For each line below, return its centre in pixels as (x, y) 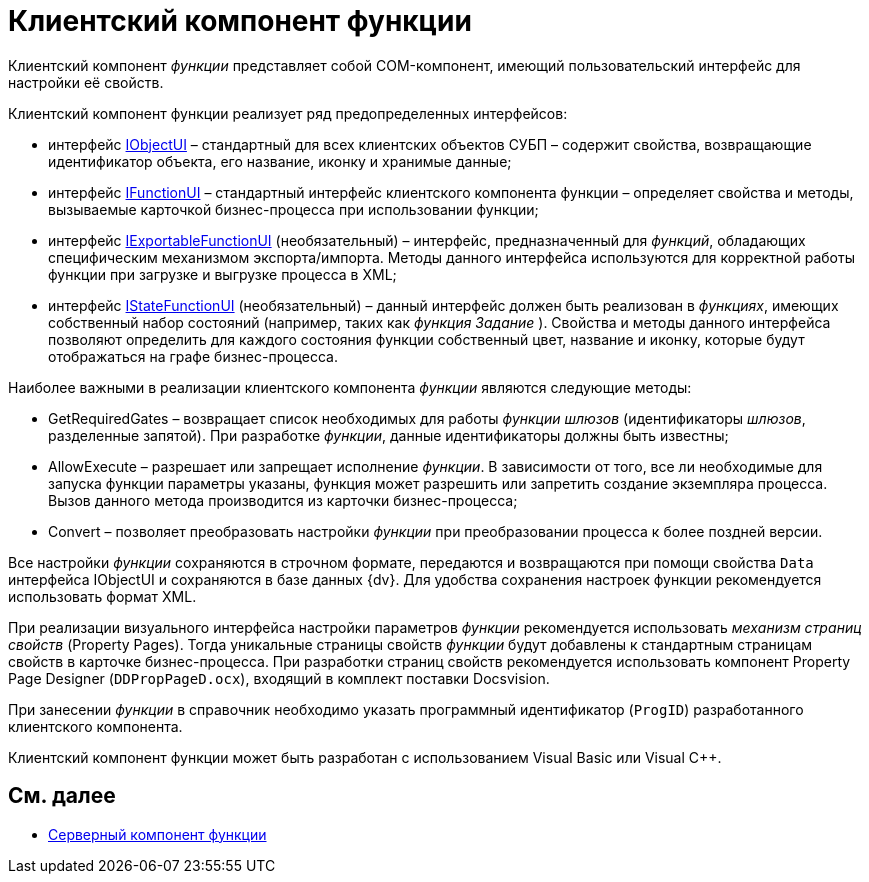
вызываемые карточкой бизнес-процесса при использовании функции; (293, 209)
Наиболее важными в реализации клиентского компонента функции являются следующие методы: (350, 387)
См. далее (62, 796)
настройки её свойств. (86, 82)
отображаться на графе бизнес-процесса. (193, 356)
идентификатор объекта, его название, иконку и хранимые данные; (280, 161)
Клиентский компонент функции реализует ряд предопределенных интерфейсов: (288, 113)
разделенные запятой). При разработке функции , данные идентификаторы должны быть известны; (388, 435)
